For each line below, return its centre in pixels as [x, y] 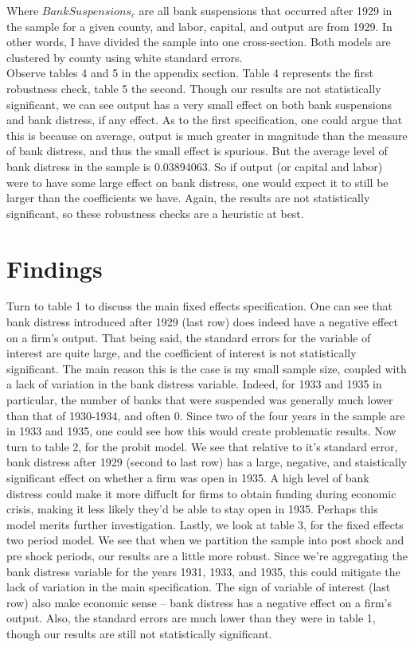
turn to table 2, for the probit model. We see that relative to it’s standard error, [202, 446]
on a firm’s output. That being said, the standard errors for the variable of [189, 337]
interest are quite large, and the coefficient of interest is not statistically [182, 353]
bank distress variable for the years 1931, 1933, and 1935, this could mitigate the [203, 571]
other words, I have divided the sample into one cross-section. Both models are [199, 42]
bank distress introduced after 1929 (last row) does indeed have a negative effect [203, 322]
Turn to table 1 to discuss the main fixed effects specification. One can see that [200, 306]
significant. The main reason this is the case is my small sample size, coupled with [207, 368]
